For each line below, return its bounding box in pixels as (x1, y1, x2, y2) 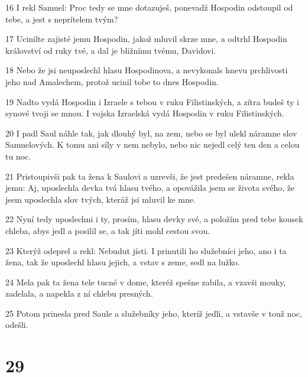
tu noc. (5, 149, 31, 162)
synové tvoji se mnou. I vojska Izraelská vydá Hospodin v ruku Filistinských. (5, 107, 284, 119)
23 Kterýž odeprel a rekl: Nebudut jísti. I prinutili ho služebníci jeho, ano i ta (5, 244, 287, 256)
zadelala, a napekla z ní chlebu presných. (5, 287, 153, 300)
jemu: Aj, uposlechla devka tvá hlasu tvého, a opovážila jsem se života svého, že (5, 181, 295, 194)
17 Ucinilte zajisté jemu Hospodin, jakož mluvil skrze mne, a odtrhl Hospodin (5, 32, 287, 45)
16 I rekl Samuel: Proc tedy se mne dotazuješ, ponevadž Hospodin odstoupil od (5, 1, 293, 13)
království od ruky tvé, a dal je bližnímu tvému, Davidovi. (5, 44, 216, 56)
